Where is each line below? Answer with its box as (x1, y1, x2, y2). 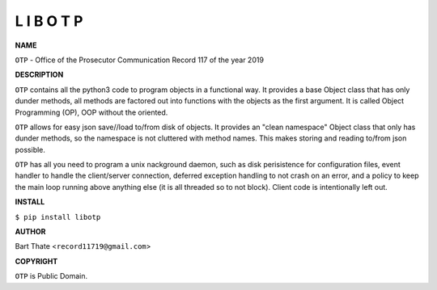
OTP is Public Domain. (15, 271, 88, 281)
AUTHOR (15, 227, 46, 237)
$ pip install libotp (15, 212, 101, 221)
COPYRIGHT (15, 256, 58, 266)
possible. (15, 145, 46, 154)
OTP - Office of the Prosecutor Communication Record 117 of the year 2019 (15, 55, 265, 65)
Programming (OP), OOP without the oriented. (15, 107, 168, 117)
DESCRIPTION (15, 69, 64, 80)
